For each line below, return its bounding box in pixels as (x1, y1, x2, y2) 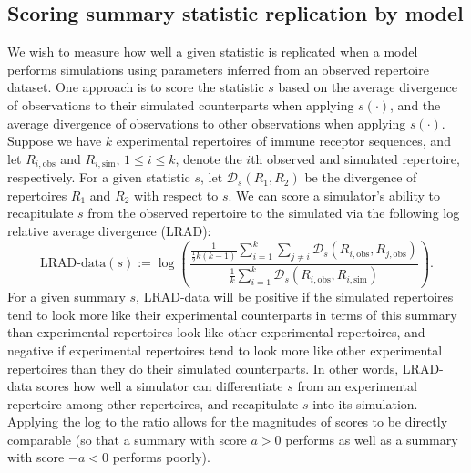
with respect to (134, 185, 219, 204)
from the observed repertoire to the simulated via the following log (87, 203, 460, 222)
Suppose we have (7, 131, 102, 150)
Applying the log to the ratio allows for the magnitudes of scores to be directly (7, 412, 448, 431)
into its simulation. (312, 394, 418, 413)
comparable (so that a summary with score (7, 429, 247, 448)
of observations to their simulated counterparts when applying (7, 95, 354, 114)
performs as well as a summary (285, 429, 458, 448)
